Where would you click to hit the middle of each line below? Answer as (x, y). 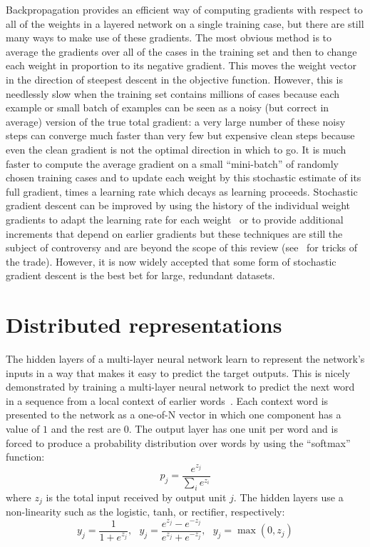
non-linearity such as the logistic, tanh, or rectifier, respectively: (145, 512)
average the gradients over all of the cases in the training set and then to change (181, 51)
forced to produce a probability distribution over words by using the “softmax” (178, 442)
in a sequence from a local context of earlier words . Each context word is (167, 400)
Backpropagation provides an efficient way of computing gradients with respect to (184, 9)
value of (23, 428)
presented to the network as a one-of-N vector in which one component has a (174, 415)
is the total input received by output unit (136, 497)
